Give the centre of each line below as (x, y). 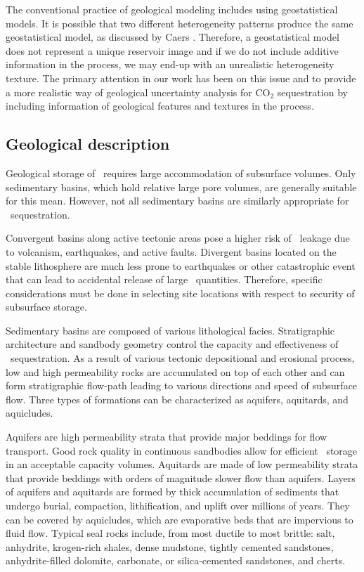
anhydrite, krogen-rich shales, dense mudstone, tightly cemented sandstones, (170, 546)
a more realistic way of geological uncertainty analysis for (129, 92)
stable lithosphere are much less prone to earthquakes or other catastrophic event (181, 265)
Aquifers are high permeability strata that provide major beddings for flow (167, 437)
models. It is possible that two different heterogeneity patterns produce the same (180, 23)
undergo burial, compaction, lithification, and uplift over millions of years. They (178, 506)
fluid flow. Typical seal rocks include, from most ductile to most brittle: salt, (170, 533)
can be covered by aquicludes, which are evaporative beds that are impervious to (180, 519)
